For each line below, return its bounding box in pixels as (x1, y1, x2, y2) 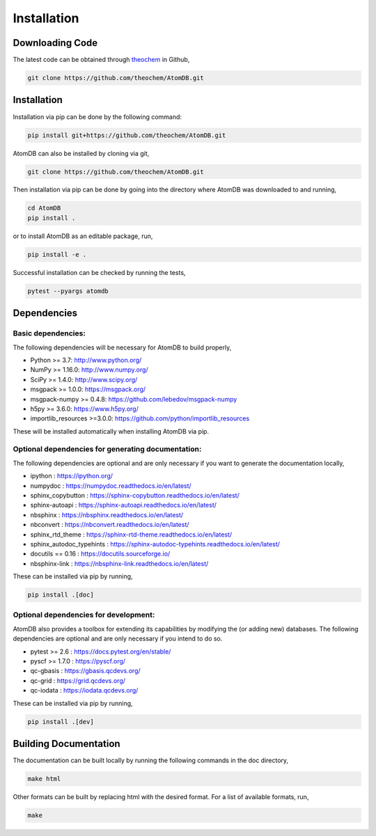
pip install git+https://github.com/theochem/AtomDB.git (27, 131, 226, 139)
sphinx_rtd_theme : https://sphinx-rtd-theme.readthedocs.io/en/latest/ (30, 530, 233, 539)
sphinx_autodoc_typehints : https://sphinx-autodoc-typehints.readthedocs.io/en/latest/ (30, 539, 280, 548)
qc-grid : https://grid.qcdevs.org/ (30, 676, 125, 685)
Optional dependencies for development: (13, 610, 155, 620)
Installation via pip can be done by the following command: (13, 112, 182, 121)
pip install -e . (27, 251, 87, 258)
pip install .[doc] (27, 591, 94, 599)
